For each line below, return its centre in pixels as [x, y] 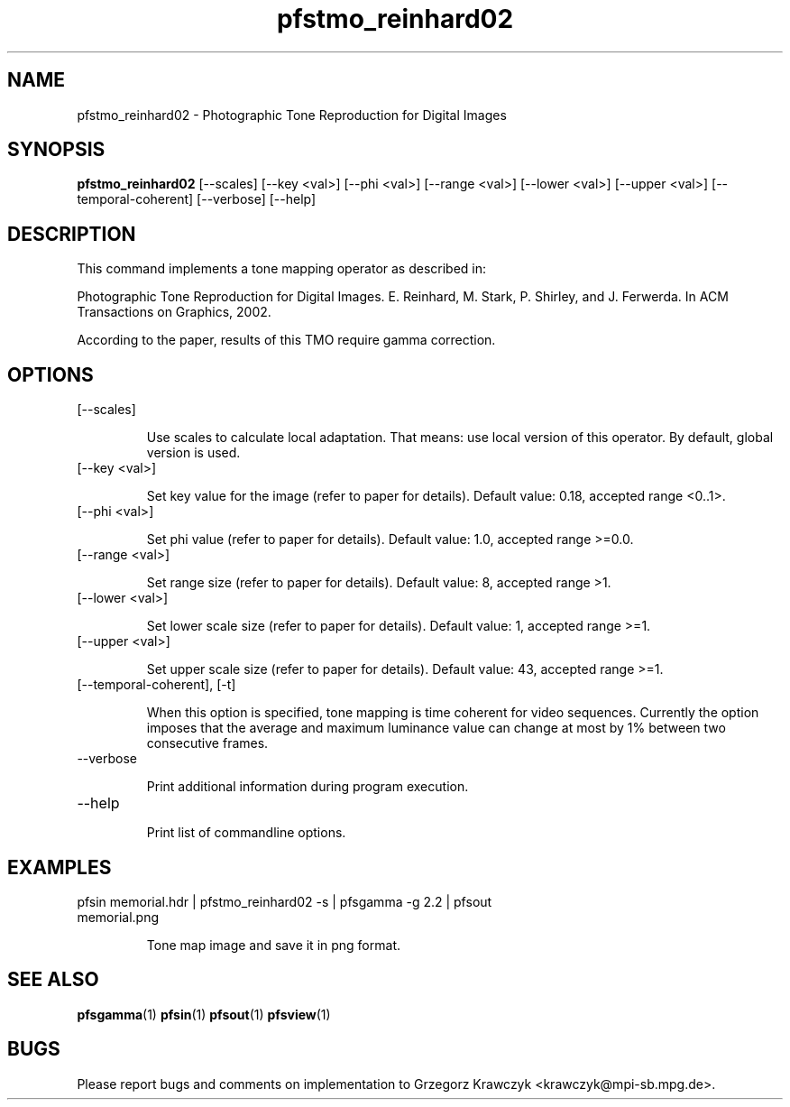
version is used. [193, 453]
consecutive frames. [207, 743]
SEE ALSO [53, 980]
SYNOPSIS [56, 150]
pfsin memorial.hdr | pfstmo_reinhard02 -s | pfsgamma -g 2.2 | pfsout [285, 901]
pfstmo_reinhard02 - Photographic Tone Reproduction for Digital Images [292, 115]
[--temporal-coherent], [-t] [156, 685]
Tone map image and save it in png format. [273, 945]
